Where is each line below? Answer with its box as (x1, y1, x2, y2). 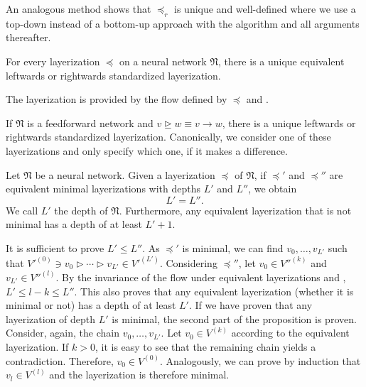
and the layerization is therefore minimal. (49, 367, 230, 382)
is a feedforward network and (27, 115, 154, 130)
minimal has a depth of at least (6, 217, 142, 231)
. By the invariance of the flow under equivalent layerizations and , (55, 269, 346, 284)
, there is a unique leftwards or (222, 115, 356, 130)
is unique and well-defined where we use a (174, 1, 356, 16)
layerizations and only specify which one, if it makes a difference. (6, 143, 288, 158)
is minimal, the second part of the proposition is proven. (112, 311, 357, 326)
